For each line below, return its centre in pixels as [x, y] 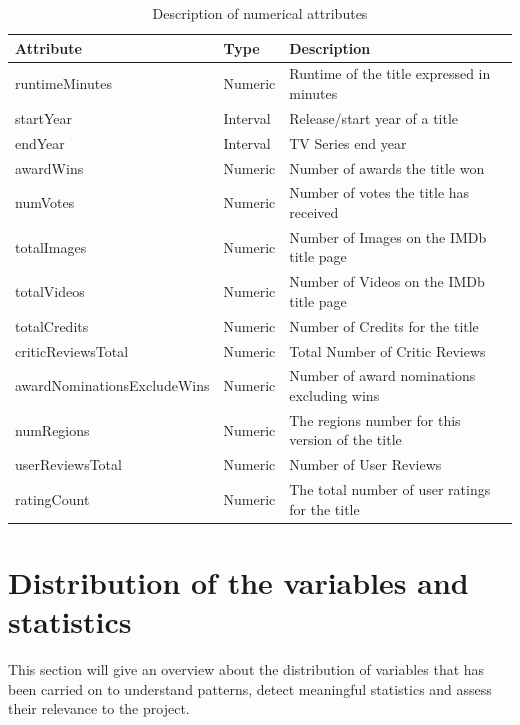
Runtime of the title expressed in [390, 73]
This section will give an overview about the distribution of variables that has [246, 669]
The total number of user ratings [390, 489]
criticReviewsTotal [72, 350]
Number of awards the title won [387, 167]
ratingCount [52, 498]
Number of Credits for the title [384, 325]
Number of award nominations [382, 375]
